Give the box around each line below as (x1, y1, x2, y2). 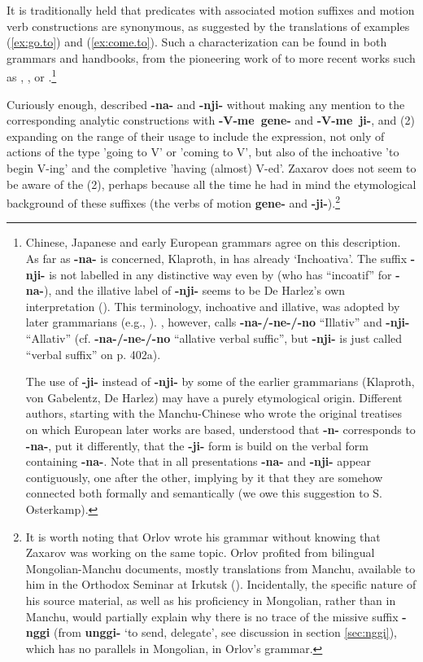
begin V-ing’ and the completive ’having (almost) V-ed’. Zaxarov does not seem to (7, 160, 416, 176)
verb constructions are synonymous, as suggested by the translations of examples (7, 17, 410, 34)
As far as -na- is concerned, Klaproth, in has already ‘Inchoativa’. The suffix (25, 250, 408, 267)
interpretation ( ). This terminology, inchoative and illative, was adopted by (25, 297, 400, 314)
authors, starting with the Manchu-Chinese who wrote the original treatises (25, 405, 402, 422)
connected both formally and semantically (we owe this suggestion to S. (25, 484, 383, 502)
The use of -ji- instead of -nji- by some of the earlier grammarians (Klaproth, (25, 373, 415, 390)
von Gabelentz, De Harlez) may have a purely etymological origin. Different (25, 388, 403, 406)
